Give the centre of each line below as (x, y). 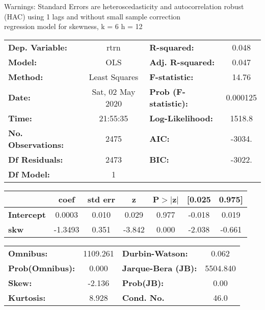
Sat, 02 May (114, 91)
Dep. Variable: (38, 47)
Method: (26, 76)
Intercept (27, 214)
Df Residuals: (36, 159)
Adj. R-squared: (182, 62)
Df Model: (29, 174)
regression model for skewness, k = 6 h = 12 (73, 26)
